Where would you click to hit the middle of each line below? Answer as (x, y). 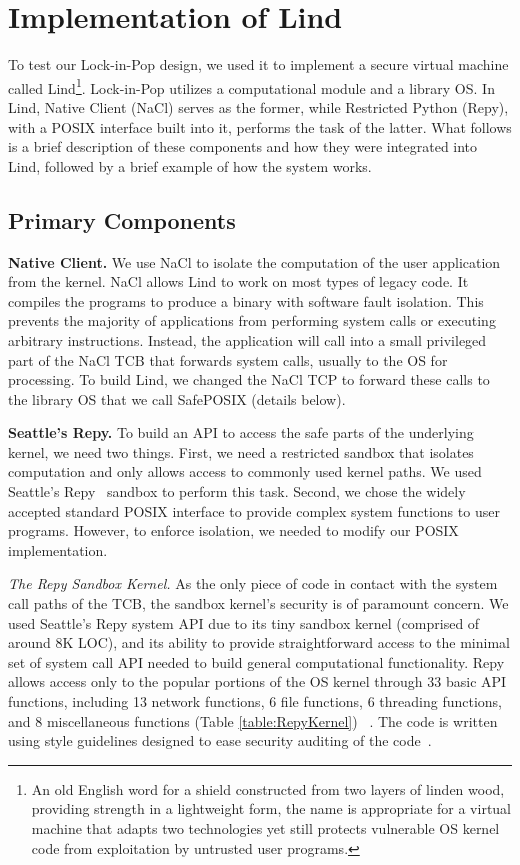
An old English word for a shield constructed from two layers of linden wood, (268, 788)
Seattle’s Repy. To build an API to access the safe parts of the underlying (241, 432)
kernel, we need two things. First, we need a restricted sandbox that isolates (241, 451)
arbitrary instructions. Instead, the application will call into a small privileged (247, 339)
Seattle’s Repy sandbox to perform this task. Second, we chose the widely (237, 491)
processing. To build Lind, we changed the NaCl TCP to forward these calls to (249, 379)
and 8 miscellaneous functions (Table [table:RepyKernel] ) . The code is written (253, 720)
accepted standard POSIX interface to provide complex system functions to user (254, 510)
